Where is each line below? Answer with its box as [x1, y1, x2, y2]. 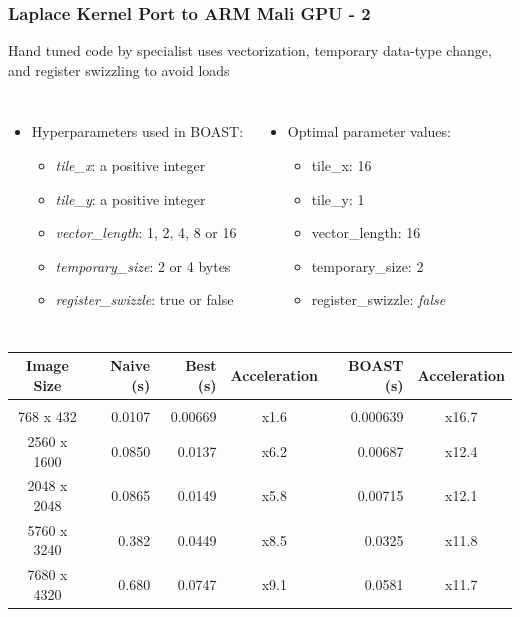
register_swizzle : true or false [55, 289, 234, 310]
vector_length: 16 [311, 222, 421, 243]
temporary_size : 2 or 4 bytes [55, 255, 231, 276]
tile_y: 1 [311, 188, 365, 209]
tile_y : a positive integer [55, 188, 206, 209]
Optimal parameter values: [287, 121, 451, 142]
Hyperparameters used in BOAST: [31, 121, 244, 142]
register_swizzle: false [311, 289, 446, 310]
